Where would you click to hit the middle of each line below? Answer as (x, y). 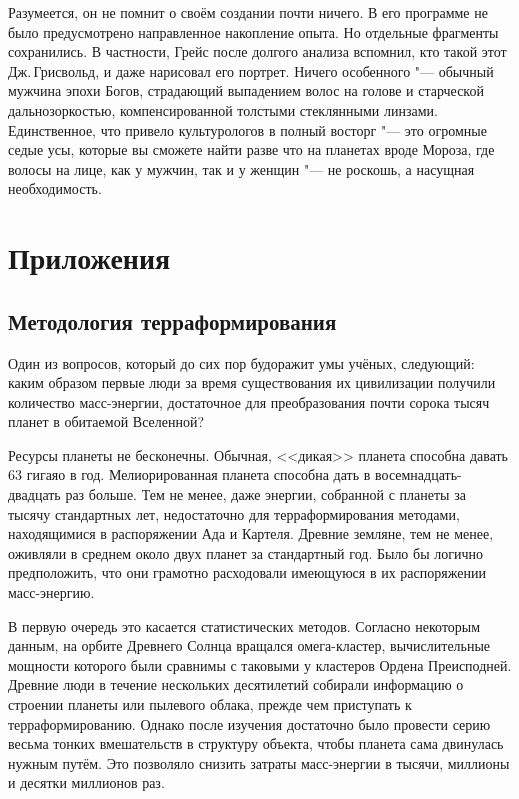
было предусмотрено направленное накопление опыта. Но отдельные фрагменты (253, 31)
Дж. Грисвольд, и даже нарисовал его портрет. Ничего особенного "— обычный (251, 70)
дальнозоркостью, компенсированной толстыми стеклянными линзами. (223, 109)
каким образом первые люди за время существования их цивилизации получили (252, 382)
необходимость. (55, 188)
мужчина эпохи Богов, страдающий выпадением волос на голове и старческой (246, 90)
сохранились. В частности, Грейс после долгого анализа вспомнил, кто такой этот (257, 51)
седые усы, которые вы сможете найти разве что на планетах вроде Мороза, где (251, 149)
